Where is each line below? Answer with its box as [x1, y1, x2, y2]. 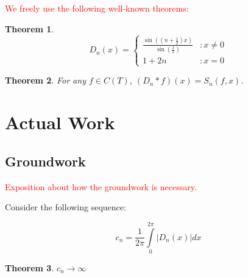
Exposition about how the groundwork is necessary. [5, 180, 197, 193]
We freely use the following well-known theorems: [5, 2, 189, 14]
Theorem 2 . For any [5, 74, 86, 87]
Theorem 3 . [5, 261, 54, 274]
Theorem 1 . [5, 22, 54, 35]
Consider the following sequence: [5, 201, 126, 213]
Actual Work [5, 110, 115, 135]
